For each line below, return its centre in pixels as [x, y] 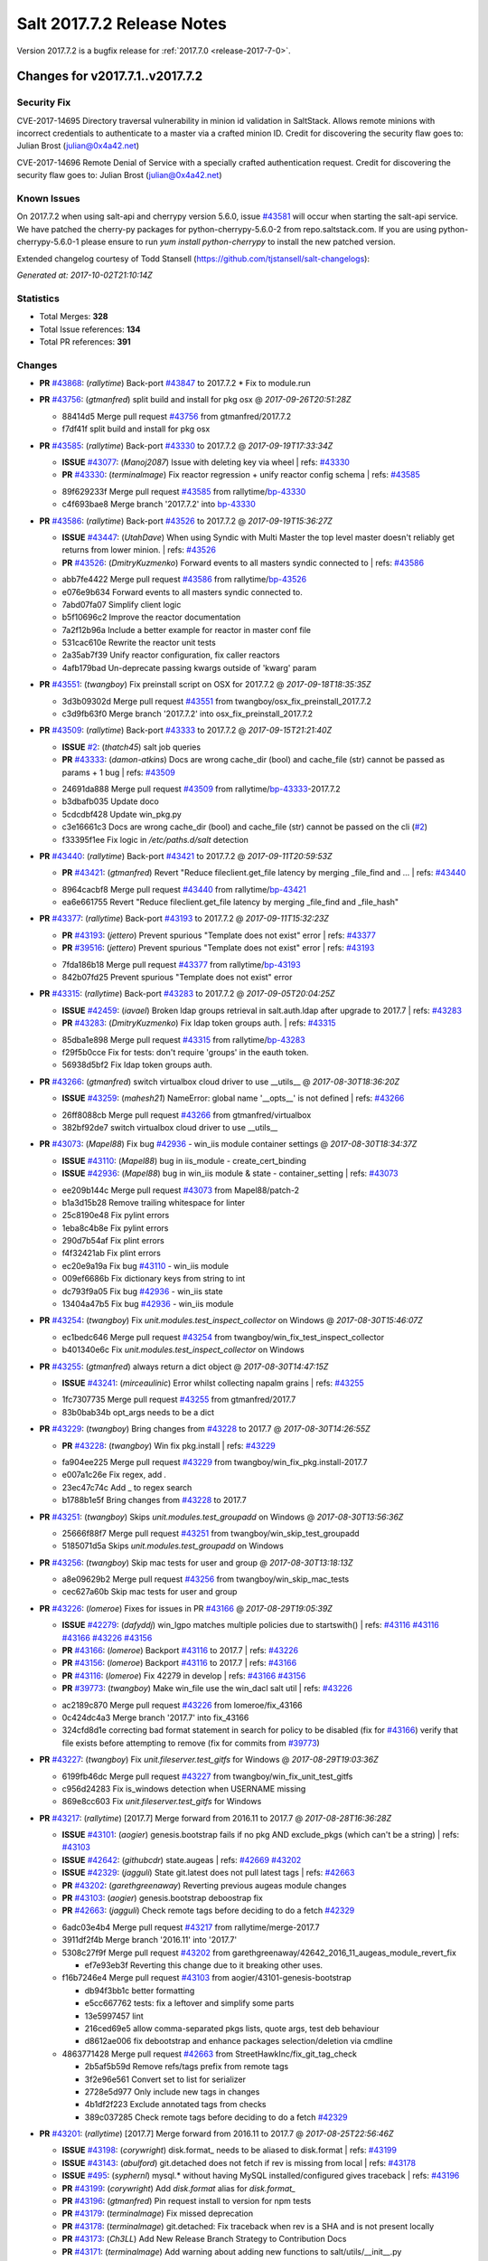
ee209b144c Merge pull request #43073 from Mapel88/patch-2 [181, 1190]
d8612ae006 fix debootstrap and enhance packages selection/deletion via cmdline [239, 2041]
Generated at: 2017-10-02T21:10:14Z [84, 275]
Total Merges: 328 [74, 317]
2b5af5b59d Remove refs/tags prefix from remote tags [187, 2067]
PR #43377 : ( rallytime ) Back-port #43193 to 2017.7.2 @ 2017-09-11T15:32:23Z [184, 919]
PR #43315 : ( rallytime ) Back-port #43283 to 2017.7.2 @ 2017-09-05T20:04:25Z [187, 994]
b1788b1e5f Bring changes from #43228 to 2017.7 [155, 1500]
